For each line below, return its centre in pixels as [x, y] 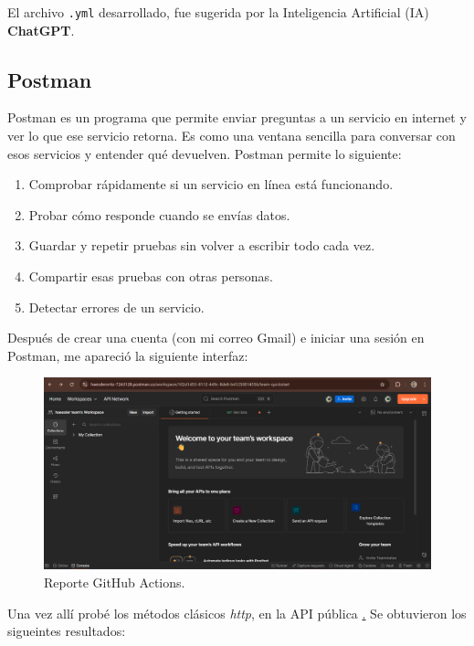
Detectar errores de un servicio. [116, 307]
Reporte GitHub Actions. [115, 582]
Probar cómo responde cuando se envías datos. [159, 214]
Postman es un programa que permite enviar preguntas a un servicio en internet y [237, 117]
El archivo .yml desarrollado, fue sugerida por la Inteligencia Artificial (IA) [218, 12]
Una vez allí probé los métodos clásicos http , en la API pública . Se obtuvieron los [237, 613]
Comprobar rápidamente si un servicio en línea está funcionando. [211, 184]
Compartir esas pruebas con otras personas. [151, 276]
